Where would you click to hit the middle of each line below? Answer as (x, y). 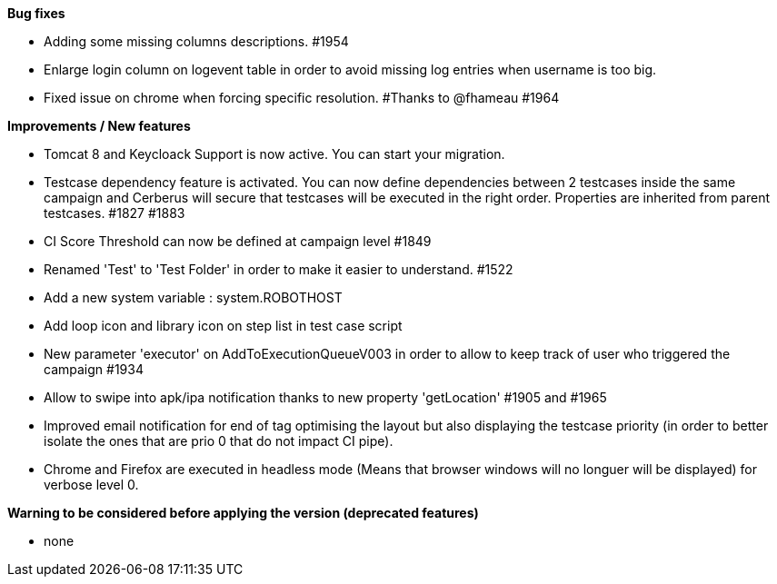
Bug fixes (36, 13)
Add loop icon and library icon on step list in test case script (223, 326)
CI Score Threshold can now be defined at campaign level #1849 (238, 241)
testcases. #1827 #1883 (115, 213)
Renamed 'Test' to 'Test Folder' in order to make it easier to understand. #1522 (279, 269)
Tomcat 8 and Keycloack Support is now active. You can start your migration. (274, 154)
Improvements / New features (99, 126)
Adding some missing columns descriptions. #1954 (196, 41)
